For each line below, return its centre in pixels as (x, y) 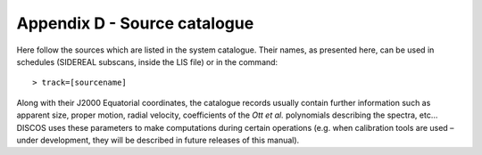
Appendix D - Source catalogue (135, 23)
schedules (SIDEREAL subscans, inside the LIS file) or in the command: (147, 61)
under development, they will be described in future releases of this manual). (158, 140)
